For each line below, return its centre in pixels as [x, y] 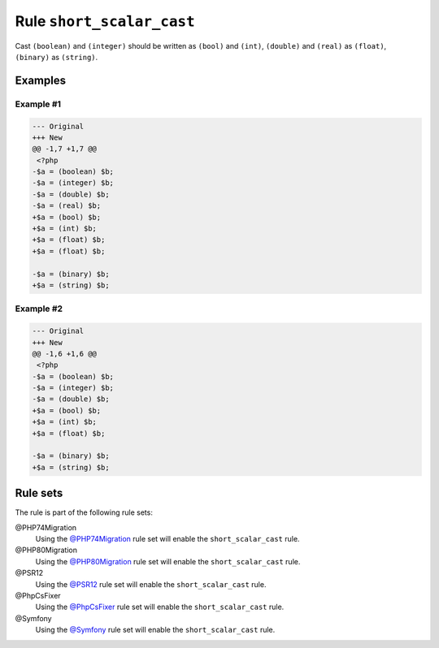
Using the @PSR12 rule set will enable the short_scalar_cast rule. [151, 584]
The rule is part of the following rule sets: [84, 512]
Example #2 [39, 309]
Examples [41, 80]
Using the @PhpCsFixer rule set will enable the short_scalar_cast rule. [160, 607]
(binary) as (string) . [57, 57]
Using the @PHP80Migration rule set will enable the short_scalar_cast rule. [168, 561]
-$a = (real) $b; [67, 206]
